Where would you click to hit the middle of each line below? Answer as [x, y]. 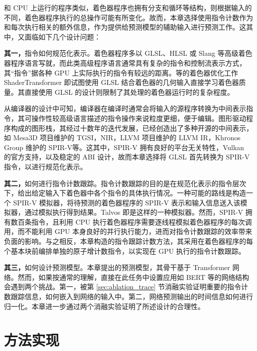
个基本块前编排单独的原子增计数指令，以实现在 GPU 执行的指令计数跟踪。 [125, 251]
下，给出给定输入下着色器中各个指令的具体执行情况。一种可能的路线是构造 [125, 193]
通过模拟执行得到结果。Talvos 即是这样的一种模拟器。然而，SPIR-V [134, 212]
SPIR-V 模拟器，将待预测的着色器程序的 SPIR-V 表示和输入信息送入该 [127, 202]
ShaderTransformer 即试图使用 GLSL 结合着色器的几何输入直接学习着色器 [122, 82]
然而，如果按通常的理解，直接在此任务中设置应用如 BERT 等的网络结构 [133, 277]
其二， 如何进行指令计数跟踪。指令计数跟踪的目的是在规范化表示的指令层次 [125, 183]
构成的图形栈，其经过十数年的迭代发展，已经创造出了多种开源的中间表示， [132, 128]
